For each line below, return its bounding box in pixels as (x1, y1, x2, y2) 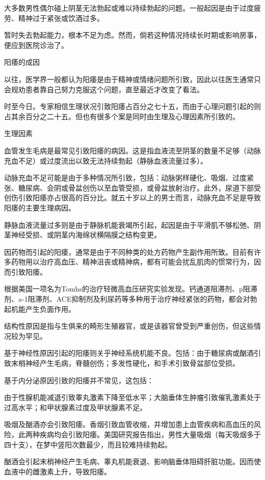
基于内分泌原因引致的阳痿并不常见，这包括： (4, 375, 154, 385)
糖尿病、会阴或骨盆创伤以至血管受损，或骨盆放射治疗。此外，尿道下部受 (18, 182, 261, 193)
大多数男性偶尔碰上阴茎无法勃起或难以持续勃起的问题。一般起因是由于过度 (4, 3, 254, 13)
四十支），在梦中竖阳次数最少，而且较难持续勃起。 (4, 439, 172, 449)
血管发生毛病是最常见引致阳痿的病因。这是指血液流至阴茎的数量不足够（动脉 (4, 145, 261, 155)
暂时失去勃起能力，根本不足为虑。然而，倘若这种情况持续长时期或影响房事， (4, 30, 261, 40)
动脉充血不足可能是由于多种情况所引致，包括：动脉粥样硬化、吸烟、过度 (4, 172, 247, 183)
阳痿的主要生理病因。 (4, 202, 75, 212)
